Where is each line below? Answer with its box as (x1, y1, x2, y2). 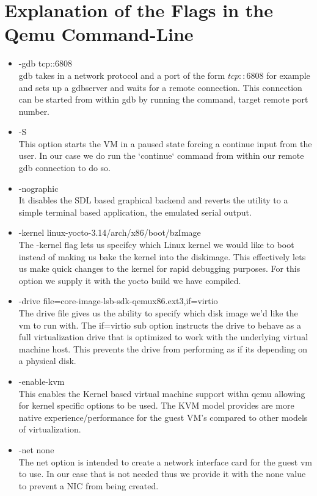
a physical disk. (18, 354, 76, 367)
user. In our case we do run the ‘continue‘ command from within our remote (18, 149, 304, 162)
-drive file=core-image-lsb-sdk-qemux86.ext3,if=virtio (18, 294, 218, 307)
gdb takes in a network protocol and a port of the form (18, 68, 225, 81)
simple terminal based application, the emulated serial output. (18, 205, 252, 218)
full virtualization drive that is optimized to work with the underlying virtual (18, 330, 308, 343)
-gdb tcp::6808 (18, 57, 72, 70)
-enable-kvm (18, 374, 65, 387)
